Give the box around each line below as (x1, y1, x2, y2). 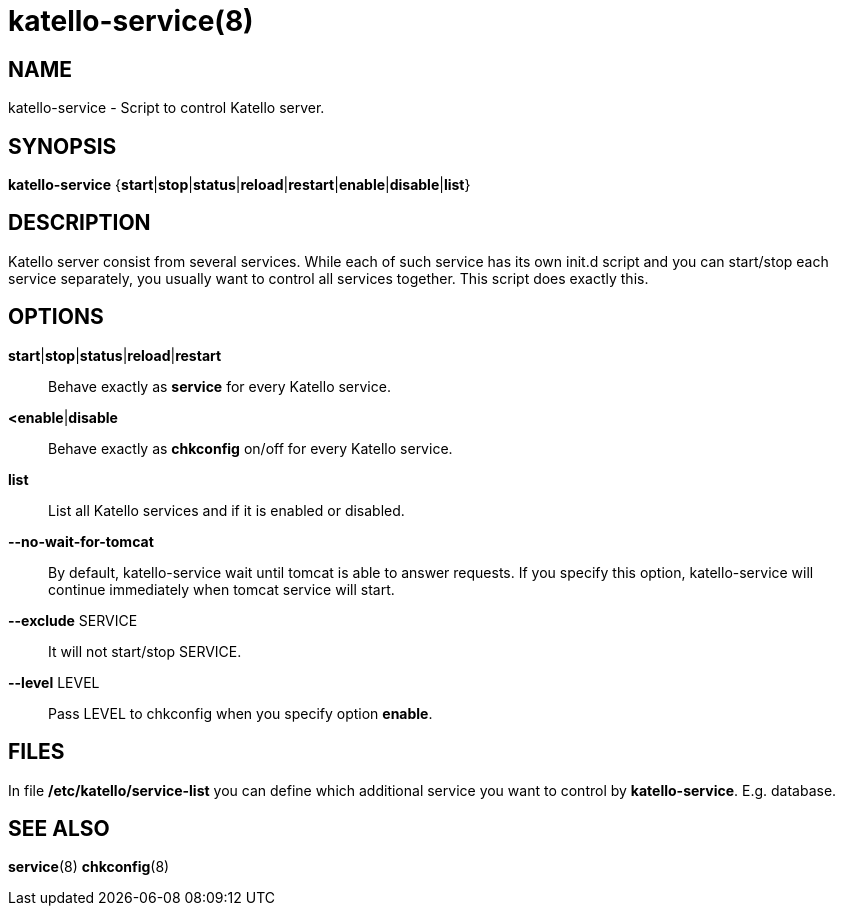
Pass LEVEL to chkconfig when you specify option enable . (48, 704, 433, 722)
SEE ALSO (8, 815, 110, 841)
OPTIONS (8, 304, 104, 330)
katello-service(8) (8, 4, 254, 38)
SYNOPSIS (8, 133, 117, 159)
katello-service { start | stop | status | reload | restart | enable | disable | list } (8, 176, 471, 194)
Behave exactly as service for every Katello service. (48, 377, 391, 395)
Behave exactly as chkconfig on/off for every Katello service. (48, 439, 453, 457)
